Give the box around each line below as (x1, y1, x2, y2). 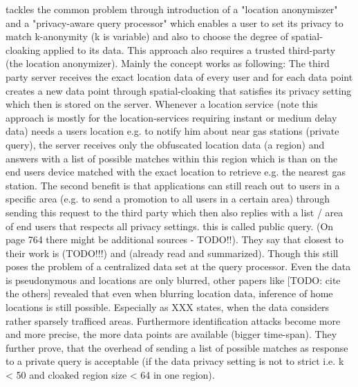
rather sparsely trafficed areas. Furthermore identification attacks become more (6, 313, 341, 328)
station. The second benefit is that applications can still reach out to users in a (6, 178, 340, 192)
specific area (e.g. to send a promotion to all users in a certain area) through (6, 191, 330, 206)
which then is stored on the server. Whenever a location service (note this (6, 97, 318, 111)
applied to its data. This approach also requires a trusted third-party (43, 42, 336, 57)
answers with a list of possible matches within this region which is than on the (6, 151, 338, 165)
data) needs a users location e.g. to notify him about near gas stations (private (6, 124, 339, 138)
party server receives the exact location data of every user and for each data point (6, 69, 353, 84)
